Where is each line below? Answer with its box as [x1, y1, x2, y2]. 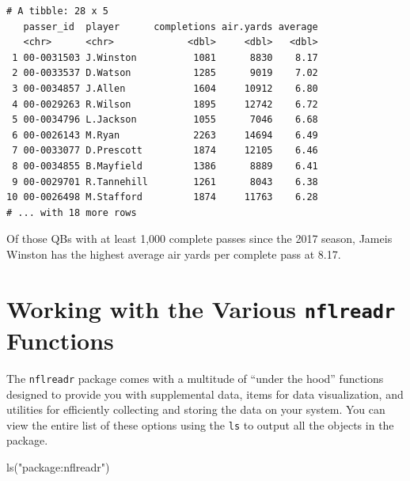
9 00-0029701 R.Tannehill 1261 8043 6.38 [12, 176, 318, 187]
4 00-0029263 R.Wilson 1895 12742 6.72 [12, 98, 318, 110]
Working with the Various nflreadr [6, 292, 396, 324]
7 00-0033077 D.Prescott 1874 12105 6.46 [12, 145, 318, 157]
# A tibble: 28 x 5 [6, 6, 108, 17]
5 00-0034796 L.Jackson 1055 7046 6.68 [12, 114, 318, 126]
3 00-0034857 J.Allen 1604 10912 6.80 [12, 82, 318, 94]
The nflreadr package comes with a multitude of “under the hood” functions [6, 369, 384, 386]
